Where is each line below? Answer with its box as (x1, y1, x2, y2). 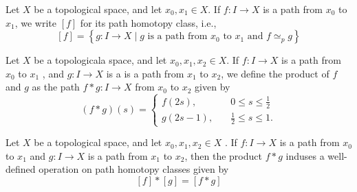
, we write (14, 15, 57, 29)
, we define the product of (221, 66, 329, 80)
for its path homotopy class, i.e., (80, 15, 217, 29)
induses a (285, 148, 325, 163)
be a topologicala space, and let (34, 53, 167, 67)
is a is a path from (106, 66, 184, 80)
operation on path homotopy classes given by (39, 162, 229, 176)
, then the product (184, 148, 262, 163)
